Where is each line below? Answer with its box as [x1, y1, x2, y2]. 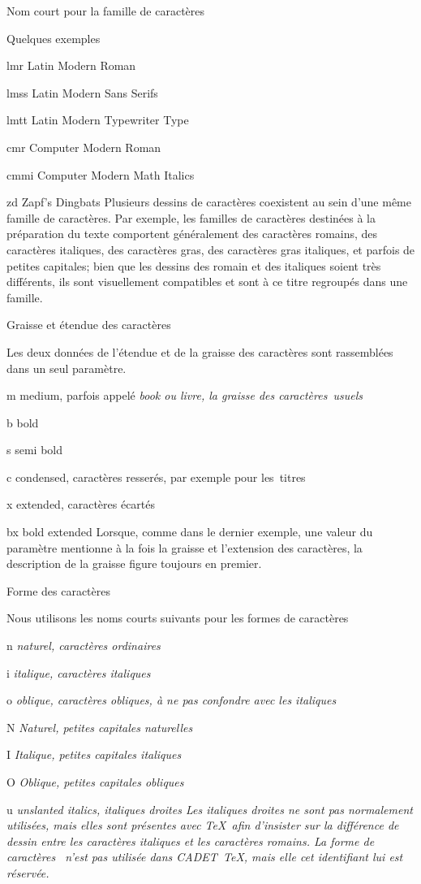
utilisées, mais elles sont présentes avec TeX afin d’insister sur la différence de [6, 817, 399, 834]
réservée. [6, 864, 49, 881]
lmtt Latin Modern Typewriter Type [6, 111, 189, 128]
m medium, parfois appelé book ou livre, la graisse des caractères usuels [6, 387, 363, 404]
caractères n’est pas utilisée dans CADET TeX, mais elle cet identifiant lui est [6, 848, 403, 865]
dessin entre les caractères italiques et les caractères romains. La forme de [6, 832, 375, 849]
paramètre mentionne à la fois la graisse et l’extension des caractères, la [6, 539, 363, 556]
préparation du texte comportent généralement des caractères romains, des [6, 225, 378, 242]
